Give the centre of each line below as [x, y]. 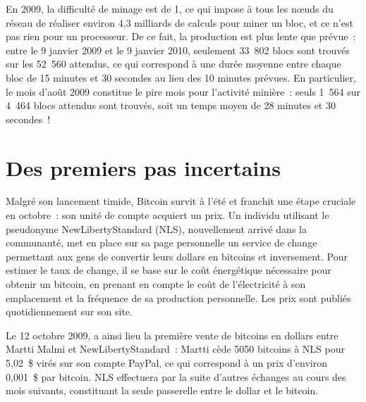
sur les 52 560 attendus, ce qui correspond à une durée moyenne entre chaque [173, 64]
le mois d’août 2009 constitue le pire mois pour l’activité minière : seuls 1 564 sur [183, 91]
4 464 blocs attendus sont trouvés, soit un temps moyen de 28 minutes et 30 [171, 105]
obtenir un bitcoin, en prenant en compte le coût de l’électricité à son [156, 284]
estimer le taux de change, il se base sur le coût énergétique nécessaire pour [169, 270]
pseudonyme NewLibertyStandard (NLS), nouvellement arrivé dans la [156, 228]
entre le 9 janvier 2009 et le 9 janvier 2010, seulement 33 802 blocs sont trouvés [178, 50]
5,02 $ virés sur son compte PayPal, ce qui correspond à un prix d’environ [166, 363]
